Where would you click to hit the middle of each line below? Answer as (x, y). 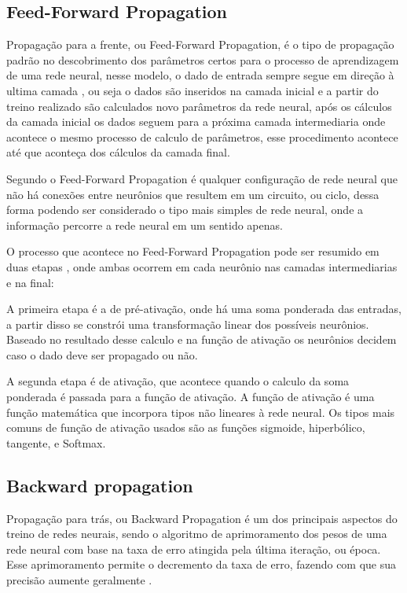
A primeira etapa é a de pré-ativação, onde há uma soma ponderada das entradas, (204, 309)
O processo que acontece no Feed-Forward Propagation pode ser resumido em (193, 251)
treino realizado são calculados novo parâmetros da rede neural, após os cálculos (199, 106)
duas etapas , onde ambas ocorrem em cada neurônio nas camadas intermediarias (202, 266)
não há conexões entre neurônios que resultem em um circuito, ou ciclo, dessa (193, 194)
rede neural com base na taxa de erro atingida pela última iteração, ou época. (194, 549)
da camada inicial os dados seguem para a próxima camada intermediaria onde (196, 122)
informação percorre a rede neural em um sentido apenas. (145, 225)
